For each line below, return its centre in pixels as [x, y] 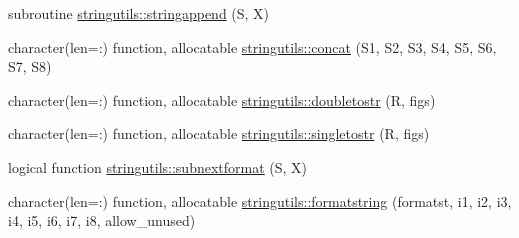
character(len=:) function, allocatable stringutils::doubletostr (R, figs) [222, 99]
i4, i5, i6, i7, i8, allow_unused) [102, 220]
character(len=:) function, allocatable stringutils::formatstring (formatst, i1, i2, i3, [260, 200]
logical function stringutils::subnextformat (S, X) [158, 166]
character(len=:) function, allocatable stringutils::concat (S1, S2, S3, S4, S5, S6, [252, 46]
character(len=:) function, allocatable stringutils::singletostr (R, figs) [219, 133]
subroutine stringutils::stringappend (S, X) [139, 13]
